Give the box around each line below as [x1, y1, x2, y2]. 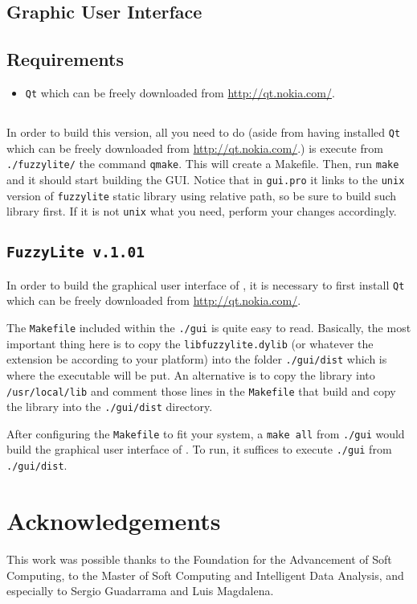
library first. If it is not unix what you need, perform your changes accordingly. [6, 203, 397, 220]
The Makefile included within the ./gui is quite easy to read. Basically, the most [6, 318, 411, 335]
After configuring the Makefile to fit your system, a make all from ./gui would [6, 425, 405, 442]
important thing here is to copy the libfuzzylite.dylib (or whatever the [6, 335, 374, 351]
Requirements [6, 47, 124, 72]
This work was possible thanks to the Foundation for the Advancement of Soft [6, 550, 392, 567]
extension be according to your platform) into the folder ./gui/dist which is [6, 351, 387, 368]
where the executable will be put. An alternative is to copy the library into [6, 366, 375, 383]
